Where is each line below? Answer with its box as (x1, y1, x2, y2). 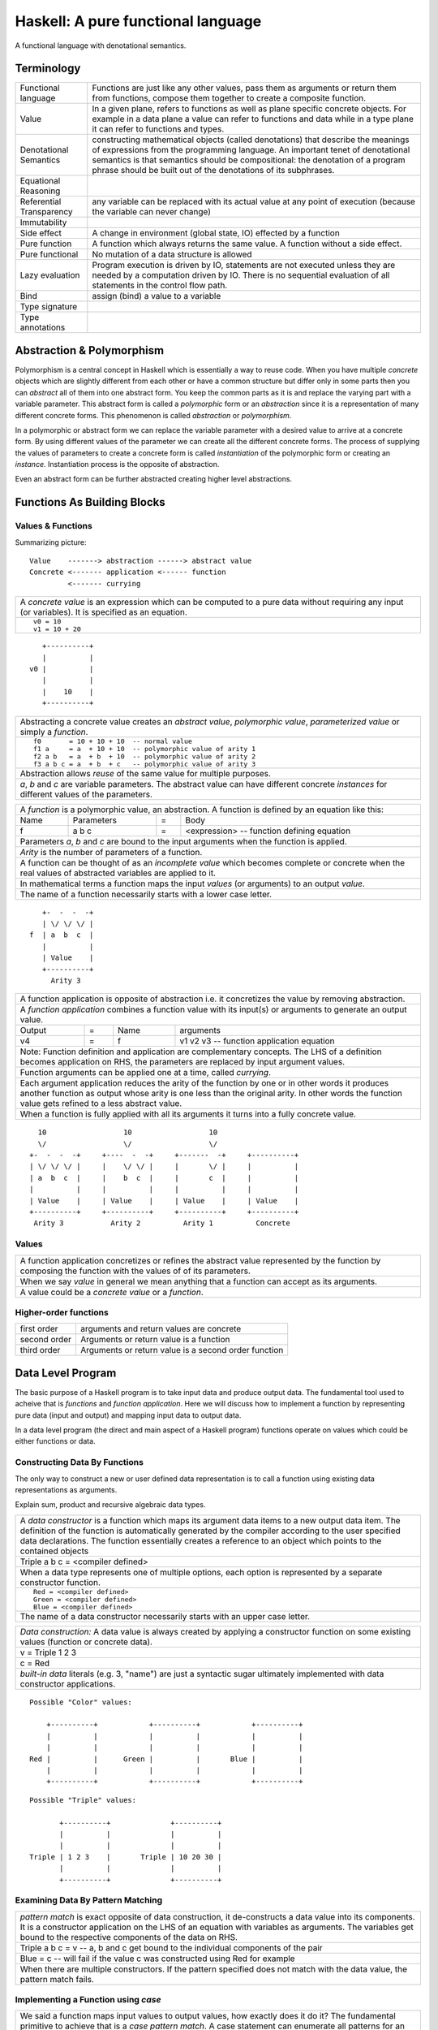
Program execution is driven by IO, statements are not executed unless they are (92, 260, 396, 271)
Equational (19, 175, 61, 187)
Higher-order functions (15, 1307, 109, 1318)
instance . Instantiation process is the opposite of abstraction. (15, 460, 220, 469)
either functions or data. (15, 1436, 97, 1446)
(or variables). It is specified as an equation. (19, 607, 188, 618)
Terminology (15, 62, 81, 76)
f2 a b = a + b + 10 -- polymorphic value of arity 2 (32, 752, 256, 761)
